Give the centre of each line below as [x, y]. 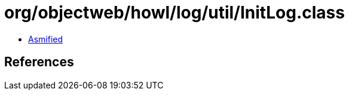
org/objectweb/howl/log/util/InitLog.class [174, 13]
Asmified [46, 39]
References [39, 62]
